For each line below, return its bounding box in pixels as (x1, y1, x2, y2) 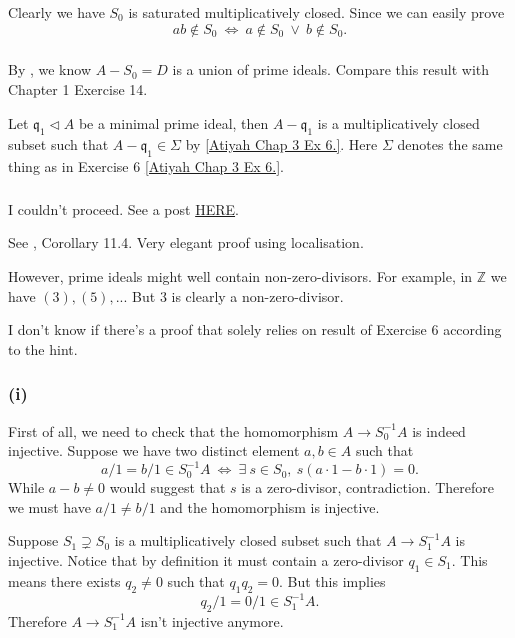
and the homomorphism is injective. (160, 496, 380, 517)
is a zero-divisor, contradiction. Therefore (241, 477, 495, 498)
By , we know (8, 59, 92, 80)
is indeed (412, 420, 466, 441)
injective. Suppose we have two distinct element (8, 440, 300, 461)
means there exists (8, 570, 121, 591)
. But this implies (279, 570, 386, 591)
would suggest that (109, 477, 226, 498)
